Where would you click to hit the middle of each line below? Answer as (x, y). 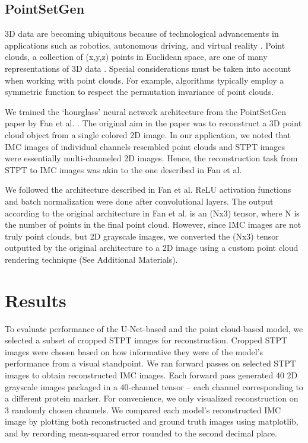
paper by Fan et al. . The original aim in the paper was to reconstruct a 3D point (153, 123)
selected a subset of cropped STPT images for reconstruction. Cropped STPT (146, 340)
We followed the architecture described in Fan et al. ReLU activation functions (148, 189)
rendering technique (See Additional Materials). (91, 259)
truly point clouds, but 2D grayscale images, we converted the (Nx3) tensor (142, 236)
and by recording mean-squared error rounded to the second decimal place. (141, 433)
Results (36, 300)
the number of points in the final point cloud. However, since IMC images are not (153, 224)
